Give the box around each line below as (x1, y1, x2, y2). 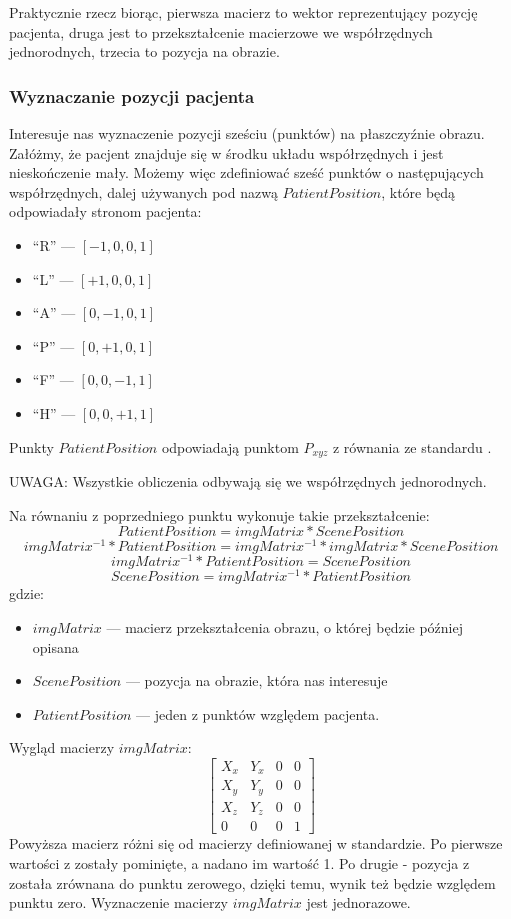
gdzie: (9, 583, 44, 604)
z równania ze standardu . (332, 436, 492, 457)
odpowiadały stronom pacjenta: (9, 201, 202, 222)
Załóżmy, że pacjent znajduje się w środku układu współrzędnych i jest (9, 142, 444, 163)
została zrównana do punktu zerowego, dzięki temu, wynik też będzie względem (9, 872, 496, 893)
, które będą (381, 181, 456, 202)
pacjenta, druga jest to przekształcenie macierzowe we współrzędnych (9, 21, 433, 42)
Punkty (9, 436, 54, 457)
